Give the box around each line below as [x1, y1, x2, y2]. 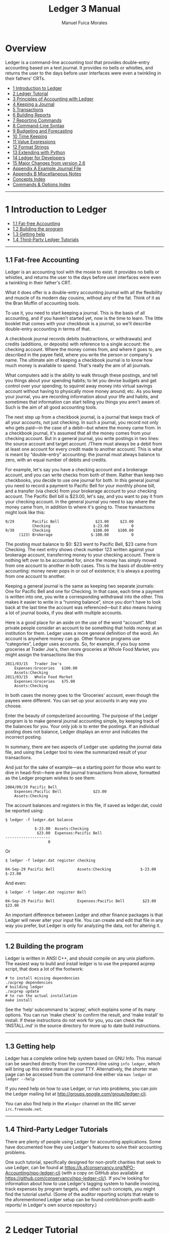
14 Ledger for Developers [12, 155, 65, 161]
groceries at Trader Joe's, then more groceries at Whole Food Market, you [5, 646, 159, 652]
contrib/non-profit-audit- [104, 1196, 156, 1202]
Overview [5, 42, 47, 54]
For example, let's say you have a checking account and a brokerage [5, 467, 148, 473]
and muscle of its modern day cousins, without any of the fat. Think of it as [5, 295, 160, 301]
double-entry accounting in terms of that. [5, 326, 91, 332]
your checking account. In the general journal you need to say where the [5, 499, 156, 505]
